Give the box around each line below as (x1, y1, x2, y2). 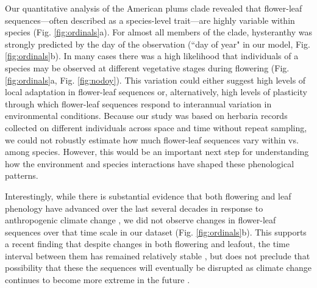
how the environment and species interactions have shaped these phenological (5, 157, 294, 170)
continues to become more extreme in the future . (5, 273, 190, 286)
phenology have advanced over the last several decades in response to (5, 201, 263, 214)
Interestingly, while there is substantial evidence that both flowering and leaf (5, 189, 291, 202)
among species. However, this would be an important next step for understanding (5, 145, 309, 158)
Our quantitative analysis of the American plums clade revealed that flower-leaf (5, 2, 302, 14)
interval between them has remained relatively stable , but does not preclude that (5, 249, 310, 262)
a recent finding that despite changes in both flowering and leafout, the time (5, 237, 290, 250)
